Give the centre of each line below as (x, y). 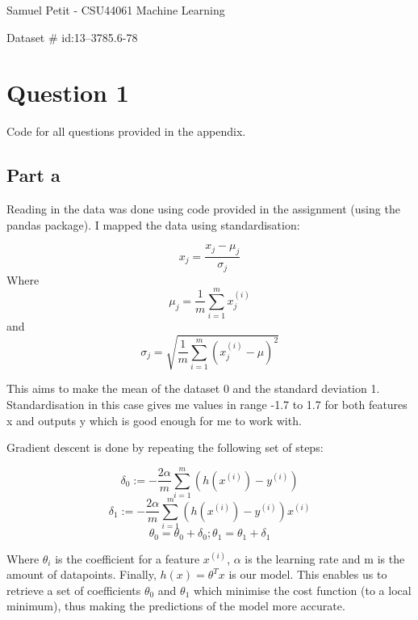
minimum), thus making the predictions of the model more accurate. (176, 606)
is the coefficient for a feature (127, 558)
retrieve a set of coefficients (74, 590)
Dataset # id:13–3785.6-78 (72, 37)
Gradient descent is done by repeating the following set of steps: (165, 447)
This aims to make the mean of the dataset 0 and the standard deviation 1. (193, 388)
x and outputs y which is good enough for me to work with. (154, 420)
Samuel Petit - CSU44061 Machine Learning (116, 10)
